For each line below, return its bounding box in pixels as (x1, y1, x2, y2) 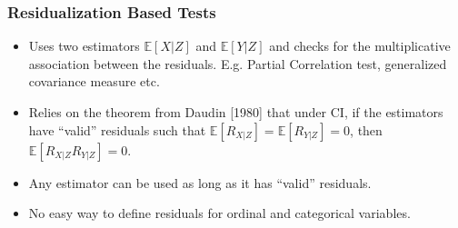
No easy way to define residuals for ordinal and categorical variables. (28, 203, 411, 223)
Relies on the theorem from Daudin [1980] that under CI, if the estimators (28, 103, 443, 121)
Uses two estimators (28, 36, 140, 55)
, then (350, 120, 383, 139)
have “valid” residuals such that (28, 120, 206, 139)
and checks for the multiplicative (269, 36, 451, 55)
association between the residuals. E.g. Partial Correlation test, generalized (28, 54, 447, 73)
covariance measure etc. (28, 72, 160, 91)
